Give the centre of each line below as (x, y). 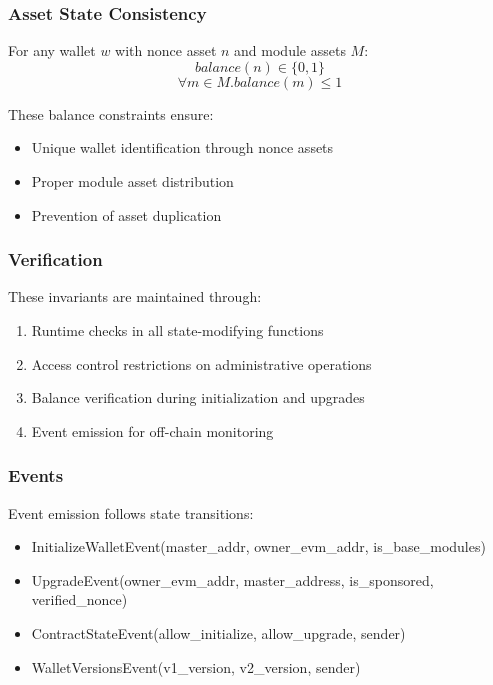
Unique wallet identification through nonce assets (182, 147)
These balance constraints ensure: (111, 113)
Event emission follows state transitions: (131, 512)
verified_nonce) (79, 599)
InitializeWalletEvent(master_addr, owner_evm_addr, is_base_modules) (258, 546)
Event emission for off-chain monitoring (152, 430)
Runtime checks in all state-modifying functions (177, 330)
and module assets (290, 50)
